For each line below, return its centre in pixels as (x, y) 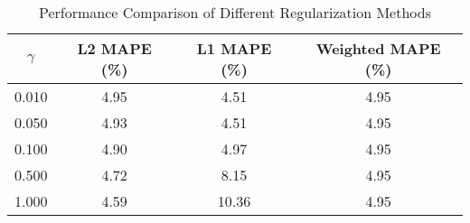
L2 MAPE (114, 48)
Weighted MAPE (378, 48)
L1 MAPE (234, 48)
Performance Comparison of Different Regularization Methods (235, 12)
